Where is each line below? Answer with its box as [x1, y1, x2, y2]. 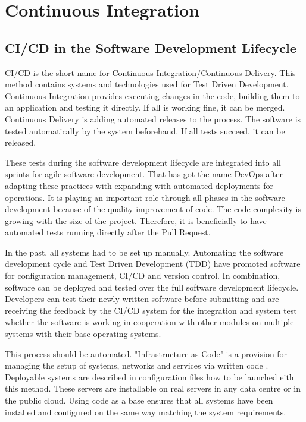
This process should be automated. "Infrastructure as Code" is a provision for [5, 347, 288, 360]
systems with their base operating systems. [5, 327, 161, 340]
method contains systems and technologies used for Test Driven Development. [5, 78, 289, 90]
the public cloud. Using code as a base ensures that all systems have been [5, 394, 273, 407]
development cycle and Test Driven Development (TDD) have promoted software [5, 257, 301, 270]
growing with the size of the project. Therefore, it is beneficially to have [5, 214, 267, 226]
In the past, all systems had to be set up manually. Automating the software [5, 245, 284, 258]
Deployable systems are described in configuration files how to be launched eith [5, 370, 294, 383]
